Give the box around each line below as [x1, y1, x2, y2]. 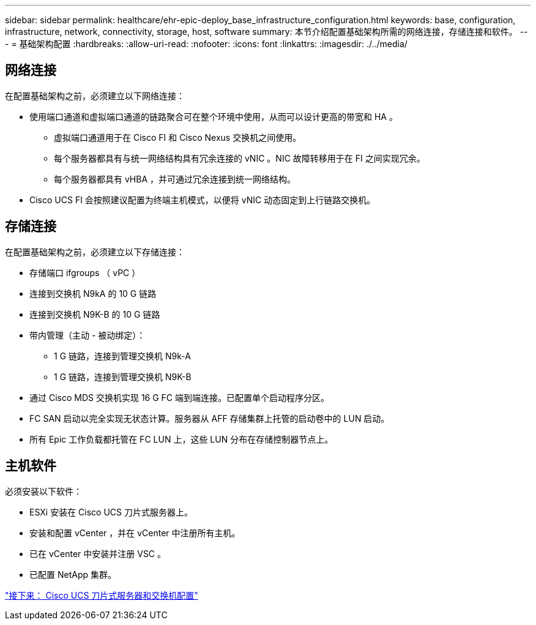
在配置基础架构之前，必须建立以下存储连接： [5, 246, 185, 257]
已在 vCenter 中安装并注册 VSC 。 [29, 548, 166, 559]
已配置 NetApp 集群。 [29, 569, 116, 580]
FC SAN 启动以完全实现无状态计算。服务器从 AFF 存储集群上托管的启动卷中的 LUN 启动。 [29, 413, 390, 424]
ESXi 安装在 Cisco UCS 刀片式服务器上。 [29, 506, 193, 517]
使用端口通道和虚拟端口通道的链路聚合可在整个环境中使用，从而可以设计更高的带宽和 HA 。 [29, 111, 398, 122]
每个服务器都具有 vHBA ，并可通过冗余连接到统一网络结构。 [54, 173, 296, 184]
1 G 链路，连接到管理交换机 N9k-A [54, 350, 191, 361]
